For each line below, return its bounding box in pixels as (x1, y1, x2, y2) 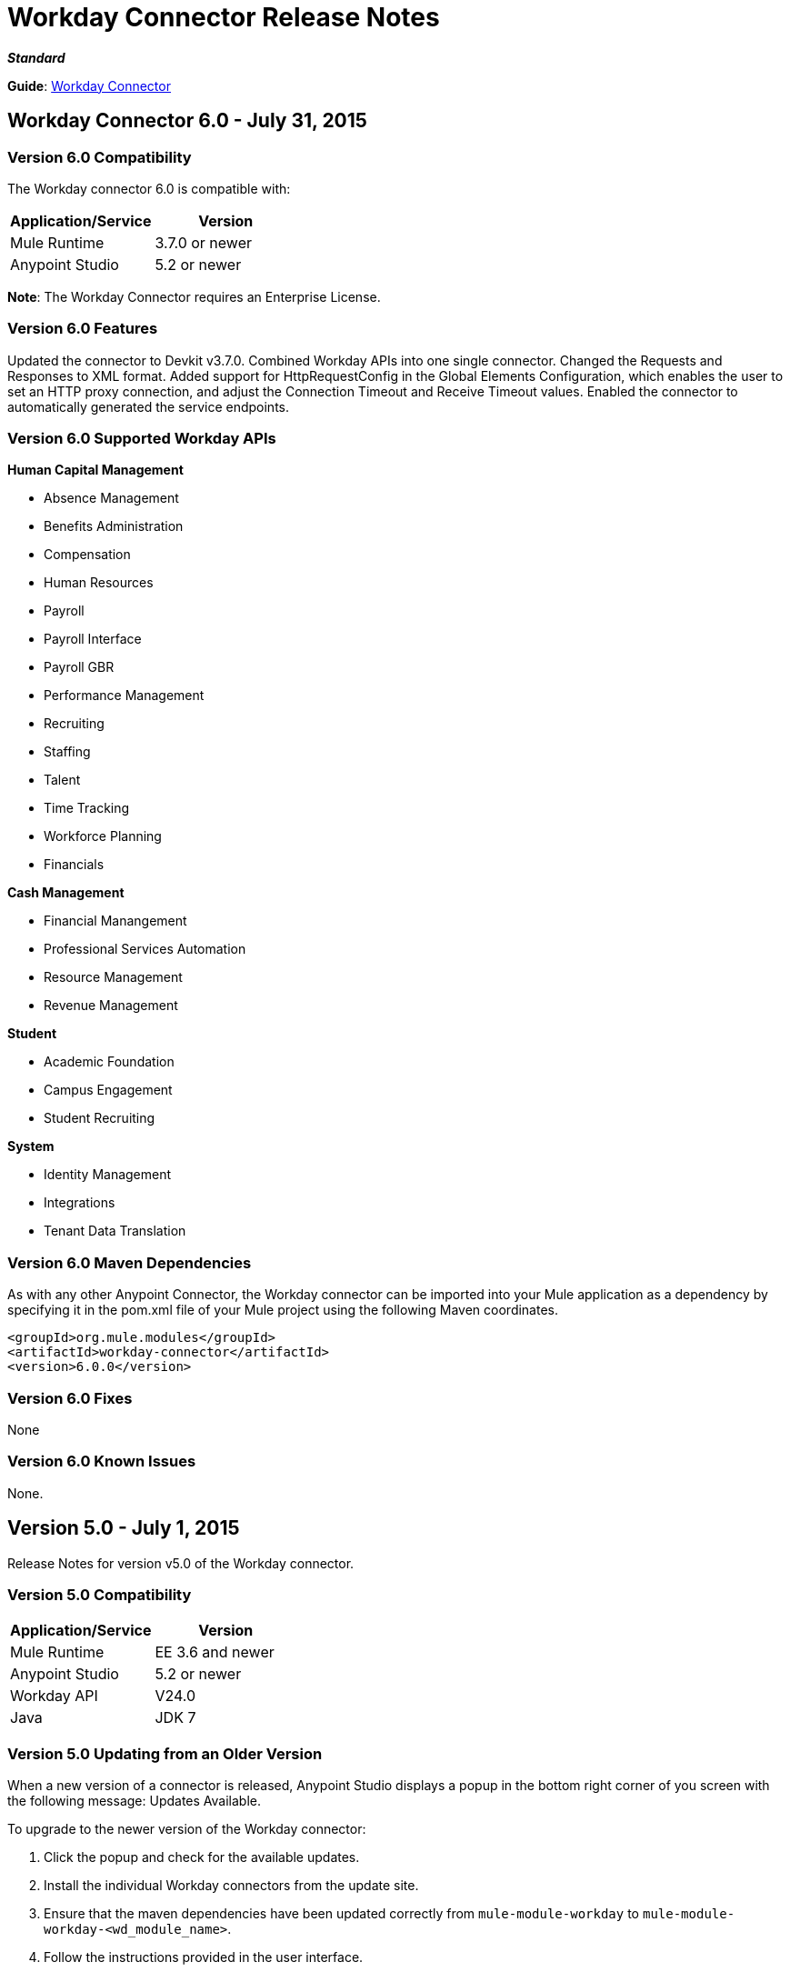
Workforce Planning (44, 828, 162, 845)
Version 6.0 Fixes (7, 1388, 133, 1407)
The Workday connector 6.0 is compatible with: (7, 180, 291, 196)
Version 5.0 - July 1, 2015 (7, 1517, 240, 1540)
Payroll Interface (44, 631, 142, 647)
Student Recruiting (44, 1110, 155, 1126)
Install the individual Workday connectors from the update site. (44, 1877, 419, 1894)
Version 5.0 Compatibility (7, 1585, 192, 1604)
